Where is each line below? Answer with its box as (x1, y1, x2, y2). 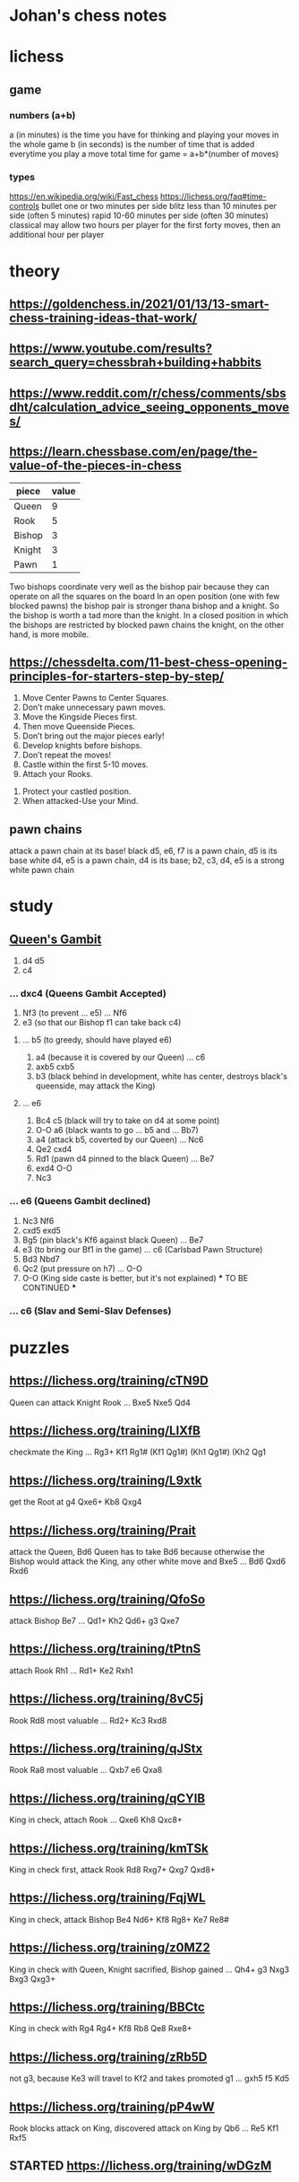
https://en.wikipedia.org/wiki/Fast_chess (9, 191, 158, 202)
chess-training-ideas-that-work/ (9, 310, 198, 326)
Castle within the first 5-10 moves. (21, 759, 149, 770)
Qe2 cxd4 (35, 1144, 73, 1155)
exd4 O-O (35, 1163, 73, 1174)
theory (9, 261, 61, 281)
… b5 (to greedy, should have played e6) (21, 1034, 173, 1045)
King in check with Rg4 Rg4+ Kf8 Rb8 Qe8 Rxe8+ (9, 2023, 192, 2034)
